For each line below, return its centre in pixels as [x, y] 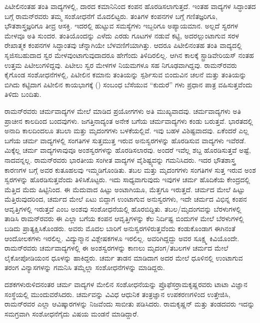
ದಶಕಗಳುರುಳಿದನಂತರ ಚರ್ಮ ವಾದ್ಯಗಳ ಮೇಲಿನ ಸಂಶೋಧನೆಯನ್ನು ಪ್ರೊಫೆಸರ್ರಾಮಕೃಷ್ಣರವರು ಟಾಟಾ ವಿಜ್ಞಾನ [126, 284]
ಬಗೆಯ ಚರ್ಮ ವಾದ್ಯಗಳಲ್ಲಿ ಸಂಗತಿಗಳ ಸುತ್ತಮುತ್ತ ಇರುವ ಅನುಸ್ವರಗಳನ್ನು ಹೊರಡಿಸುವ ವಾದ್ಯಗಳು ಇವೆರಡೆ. [125, 140]
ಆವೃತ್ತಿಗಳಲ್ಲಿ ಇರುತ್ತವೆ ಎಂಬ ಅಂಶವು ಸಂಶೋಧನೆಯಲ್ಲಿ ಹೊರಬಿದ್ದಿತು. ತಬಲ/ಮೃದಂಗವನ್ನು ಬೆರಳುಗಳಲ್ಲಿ [123, 208]
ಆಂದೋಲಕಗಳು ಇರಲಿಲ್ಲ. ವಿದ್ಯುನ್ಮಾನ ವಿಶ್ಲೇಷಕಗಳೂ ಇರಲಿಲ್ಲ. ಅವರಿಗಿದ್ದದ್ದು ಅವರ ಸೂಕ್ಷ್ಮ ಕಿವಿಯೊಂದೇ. [122, 238]
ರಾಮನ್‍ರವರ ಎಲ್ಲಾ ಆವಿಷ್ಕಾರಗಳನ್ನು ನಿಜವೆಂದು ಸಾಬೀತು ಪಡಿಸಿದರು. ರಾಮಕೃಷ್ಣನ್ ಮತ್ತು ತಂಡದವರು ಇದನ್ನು [130, 304]
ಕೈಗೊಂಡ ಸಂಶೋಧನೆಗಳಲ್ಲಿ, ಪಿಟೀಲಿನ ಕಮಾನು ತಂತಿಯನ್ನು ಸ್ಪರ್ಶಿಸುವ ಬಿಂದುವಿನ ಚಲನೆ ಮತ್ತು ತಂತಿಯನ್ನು [126, 75]
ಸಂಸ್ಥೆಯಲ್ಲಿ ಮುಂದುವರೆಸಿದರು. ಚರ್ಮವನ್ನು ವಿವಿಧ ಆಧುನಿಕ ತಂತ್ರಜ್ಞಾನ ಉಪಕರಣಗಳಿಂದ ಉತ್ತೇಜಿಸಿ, [118, 294]
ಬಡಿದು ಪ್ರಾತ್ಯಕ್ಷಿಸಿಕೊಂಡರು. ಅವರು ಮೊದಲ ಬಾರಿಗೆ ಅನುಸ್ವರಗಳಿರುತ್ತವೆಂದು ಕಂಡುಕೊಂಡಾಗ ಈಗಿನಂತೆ [120, 228]
